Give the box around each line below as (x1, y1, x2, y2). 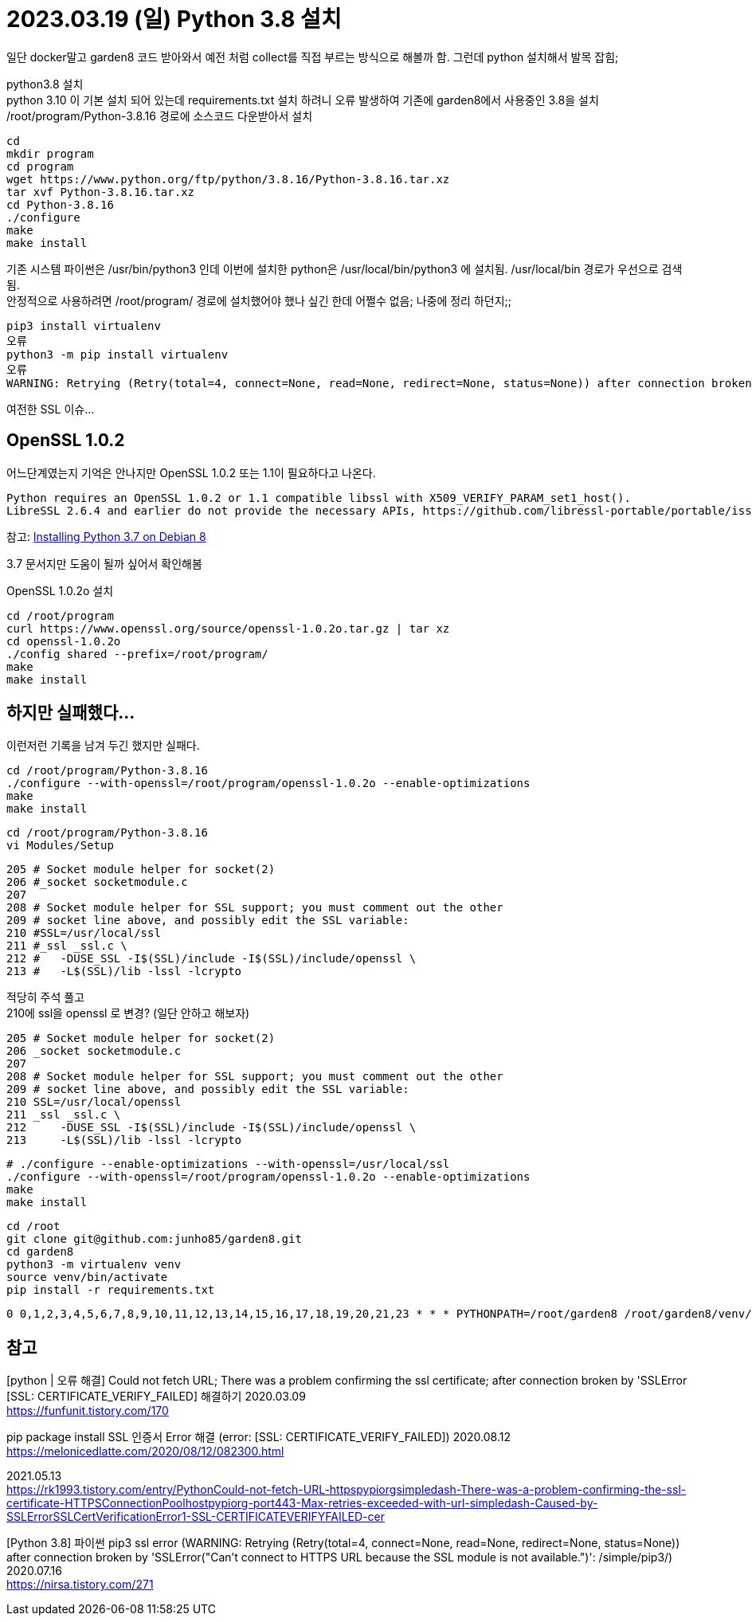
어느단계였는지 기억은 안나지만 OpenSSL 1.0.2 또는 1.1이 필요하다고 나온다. (6, 465, 376, 480)
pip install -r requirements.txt (6, 1283, 215, 1297)
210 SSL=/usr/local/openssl (6, 1095, 182, 1109)
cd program (6, 159, 74, 173)
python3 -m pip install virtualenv (6, 347, 229, 361)
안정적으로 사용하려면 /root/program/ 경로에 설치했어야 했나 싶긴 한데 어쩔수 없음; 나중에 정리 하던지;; (6, 293, 512, 308)
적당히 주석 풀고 (6, 990, 85, 1005)
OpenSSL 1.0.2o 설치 (6, 583, 114, 597)
